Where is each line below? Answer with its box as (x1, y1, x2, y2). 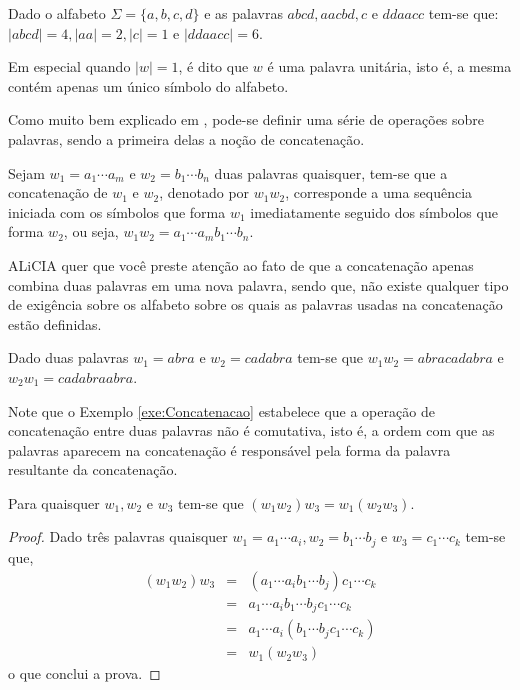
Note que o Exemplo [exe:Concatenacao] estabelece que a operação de (8, 400, 435, 421)
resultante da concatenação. (8, 459, 178, 480)
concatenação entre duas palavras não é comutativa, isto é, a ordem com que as (8, 420, 495, 441)
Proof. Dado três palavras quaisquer (8, 526, 228, 547)
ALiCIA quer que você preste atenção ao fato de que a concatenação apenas (8, 254, 474, 275)
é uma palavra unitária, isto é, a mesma (267, 56, 512, 77)
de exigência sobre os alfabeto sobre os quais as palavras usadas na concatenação (8, 294, 503, 315)
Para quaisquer (8, 492, 100, 513)
